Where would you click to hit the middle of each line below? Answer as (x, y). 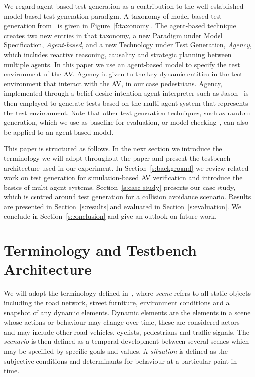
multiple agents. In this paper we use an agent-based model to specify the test (122, 64)
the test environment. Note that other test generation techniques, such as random (127, 112)
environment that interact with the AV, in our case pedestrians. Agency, (113, 83)
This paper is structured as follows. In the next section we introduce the (113, 148)
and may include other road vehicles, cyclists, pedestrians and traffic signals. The (127, 331)
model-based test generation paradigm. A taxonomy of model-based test (113, 16)
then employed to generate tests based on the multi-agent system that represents (126, 102)
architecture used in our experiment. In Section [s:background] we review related (126, 168)
